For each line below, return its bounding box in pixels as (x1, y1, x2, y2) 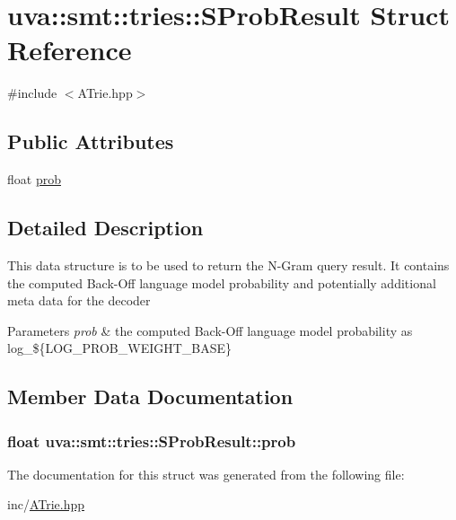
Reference (7, 31, 132, 68)
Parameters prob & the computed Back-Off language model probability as (7, 321, 413, 339)
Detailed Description (7, 214, 204, 242)
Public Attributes (7, 128, 174, 155)
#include (7, 84, 57, 102)
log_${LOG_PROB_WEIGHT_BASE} (7, 339, 232, 357)
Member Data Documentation (7, 383, 294, 410)
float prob (7, 170, 61, 189)
